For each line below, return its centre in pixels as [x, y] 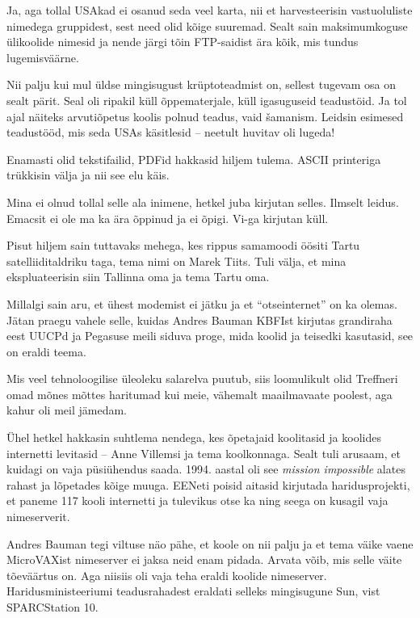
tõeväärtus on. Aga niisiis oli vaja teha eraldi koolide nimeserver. [167, 575]
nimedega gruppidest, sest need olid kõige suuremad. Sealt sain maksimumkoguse [207, 25]
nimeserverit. [38, 517]
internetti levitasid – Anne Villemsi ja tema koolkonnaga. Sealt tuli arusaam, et [204, 453]
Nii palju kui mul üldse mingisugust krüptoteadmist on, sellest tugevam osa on [202, 84]
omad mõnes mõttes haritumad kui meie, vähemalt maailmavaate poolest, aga [199, 394]
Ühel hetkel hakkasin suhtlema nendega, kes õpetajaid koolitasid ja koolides [194, 437]
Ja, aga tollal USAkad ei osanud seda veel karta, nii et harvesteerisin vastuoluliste [210, 10]
